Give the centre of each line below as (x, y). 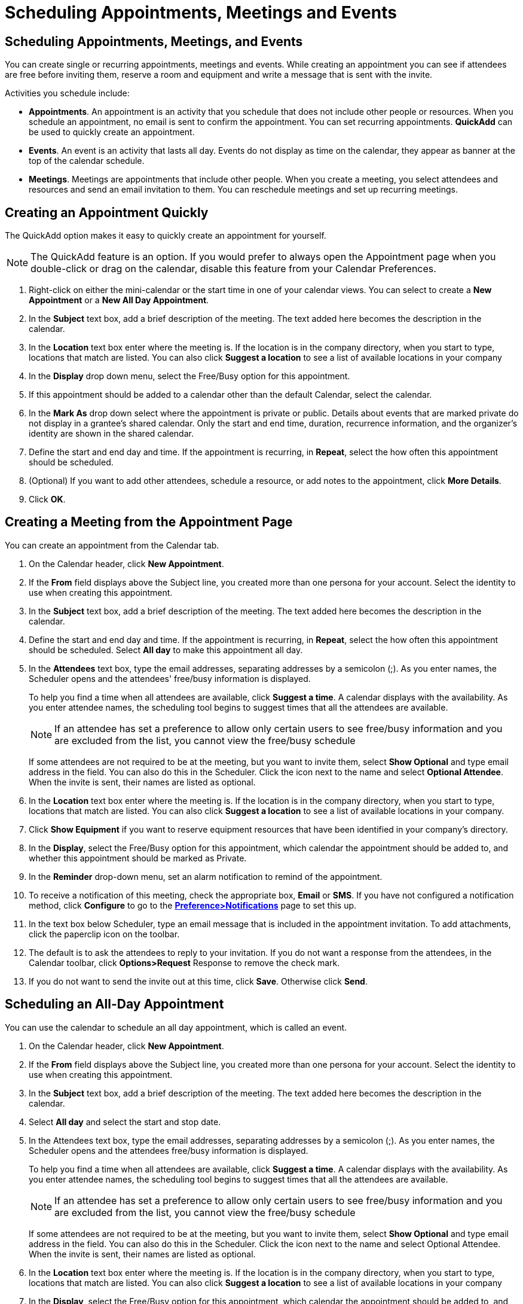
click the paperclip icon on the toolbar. (104, 934)
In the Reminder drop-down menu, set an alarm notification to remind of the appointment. (206, 876)
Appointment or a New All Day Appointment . (119, 300)
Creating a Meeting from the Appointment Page (149, 522)
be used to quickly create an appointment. (112, 132)
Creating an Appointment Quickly (107, 212)
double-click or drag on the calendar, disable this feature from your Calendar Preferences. (233, 269)
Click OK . (47, 499)
